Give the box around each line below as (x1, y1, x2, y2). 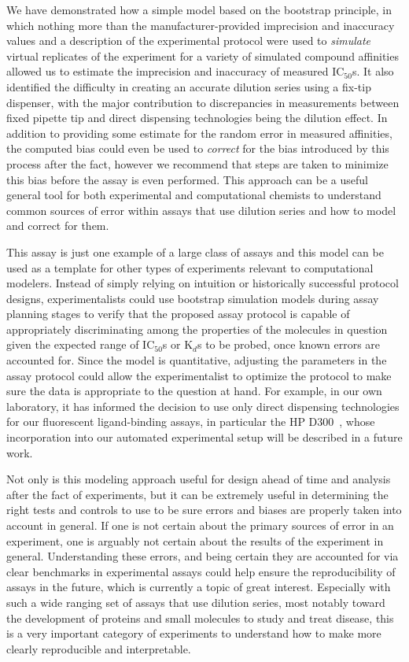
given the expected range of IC (6, 336, 155, 353)
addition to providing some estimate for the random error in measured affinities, (6, 124, 392, 141)
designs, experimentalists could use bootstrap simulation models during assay (6, 290, 379, 306)
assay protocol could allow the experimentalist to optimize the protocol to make (6, 367, 392, 383)
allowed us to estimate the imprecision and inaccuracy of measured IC (6, 63, 345, 80)
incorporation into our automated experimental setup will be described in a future (6, 429, 403, 446)
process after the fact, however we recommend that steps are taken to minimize (6, 155, 389, 172)
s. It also (352, 63, 394, 80)
